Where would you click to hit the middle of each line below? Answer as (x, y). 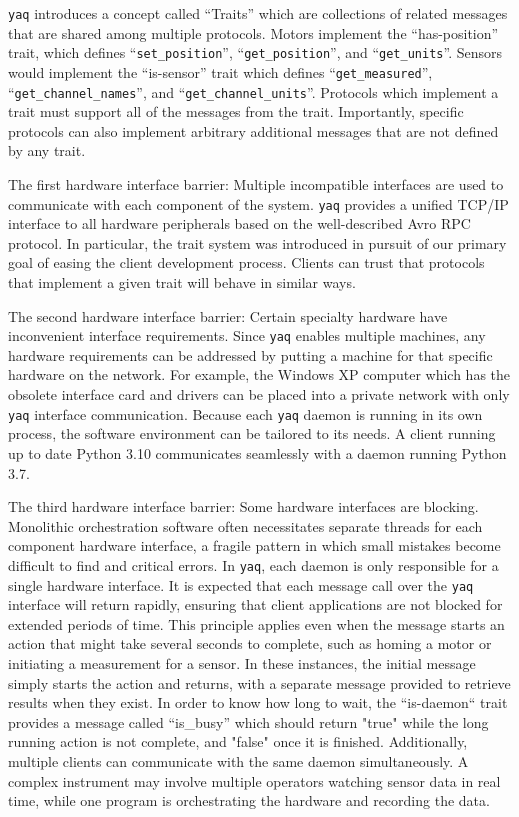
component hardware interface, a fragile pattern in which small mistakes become (254, 545)
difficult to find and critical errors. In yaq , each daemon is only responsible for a (253, 564)
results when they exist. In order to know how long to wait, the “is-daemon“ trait (258, 702)
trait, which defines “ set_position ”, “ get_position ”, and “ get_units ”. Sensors (255, 52)
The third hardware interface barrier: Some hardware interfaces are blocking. (243, 506)
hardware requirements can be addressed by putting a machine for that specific (250, 354)
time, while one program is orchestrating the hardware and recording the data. (249, 800)
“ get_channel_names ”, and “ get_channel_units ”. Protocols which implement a (253, 91)
